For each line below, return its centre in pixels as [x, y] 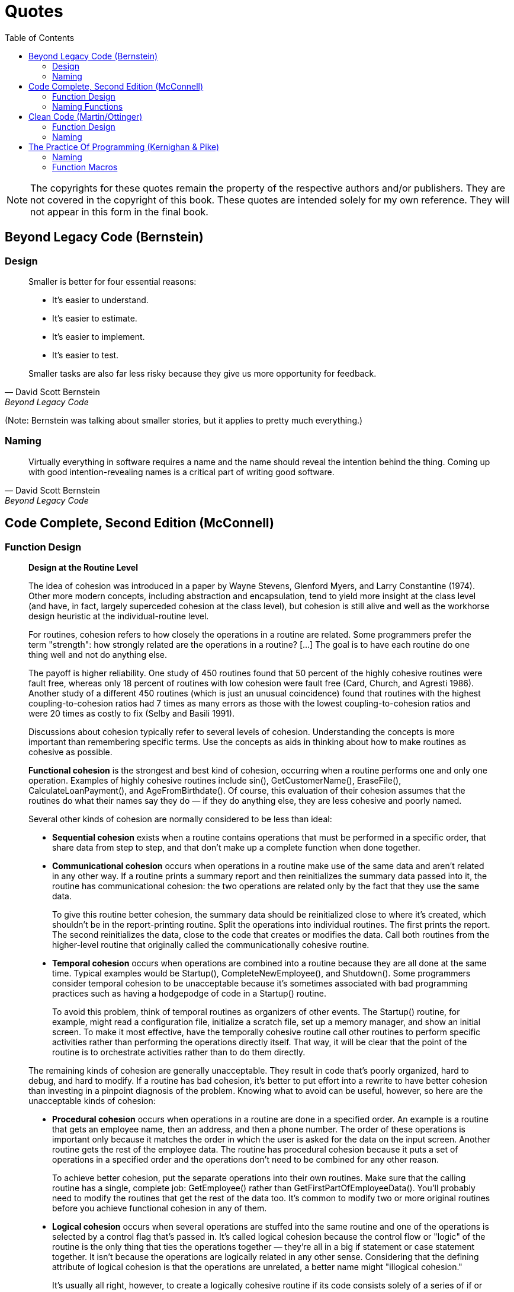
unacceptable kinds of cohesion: [92, 1100]
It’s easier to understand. [100, 300]
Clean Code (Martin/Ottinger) [86, 116]
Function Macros [85, 167]
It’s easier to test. [86, 355]
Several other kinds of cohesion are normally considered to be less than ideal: [180, 819]
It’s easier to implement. [99, 336]
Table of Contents [40, 37]
